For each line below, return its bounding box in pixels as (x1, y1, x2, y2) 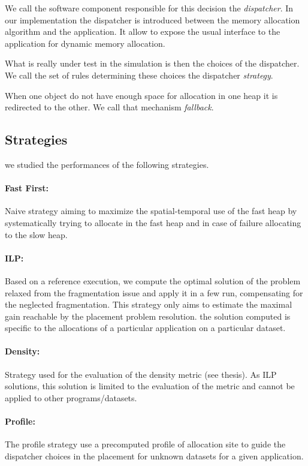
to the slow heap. (5, 228, 68, 240)
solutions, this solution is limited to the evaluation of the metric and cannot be (5, 380, 295, 392)
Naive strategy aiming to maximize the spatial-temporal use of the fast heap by (5, 205, 297, 217)
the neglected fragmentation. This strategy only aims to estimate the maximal (5, 298, 292, 311)
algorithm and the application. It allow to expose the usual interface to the (5, 25, 280, 38)
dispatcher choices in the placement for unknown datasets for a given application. (5, 449, 304, 462)
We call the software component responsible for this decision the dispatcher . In (5, 2, 294, 14)
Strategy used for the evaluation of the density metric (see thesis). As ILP (5, 368, 277, 380)
